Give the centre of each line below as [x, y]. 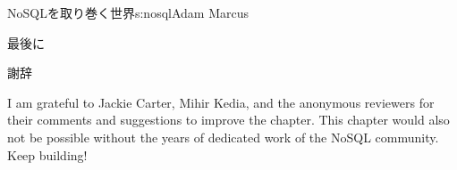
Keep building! [47, 154]
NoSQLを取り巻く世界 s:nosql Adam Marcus [128, 12]
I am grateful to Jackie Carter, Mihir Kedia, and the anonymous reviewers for [221, 102]
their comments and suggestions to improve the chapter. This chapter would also [228, 120]
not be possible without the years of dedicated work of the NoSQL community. [223, 137]
